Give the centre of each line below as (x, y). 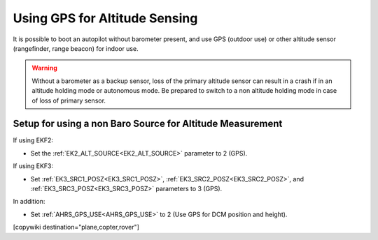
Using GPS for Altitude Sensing (105, 18)
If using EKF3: (33, 166)
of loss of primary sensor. (69, 100)
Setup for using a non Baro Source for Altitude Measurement (148, 124)
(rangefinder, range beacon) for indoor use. (76, 48)
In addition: (29, 202)
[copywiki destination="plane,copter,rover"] (76, 227)
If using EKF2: (33, 140)
